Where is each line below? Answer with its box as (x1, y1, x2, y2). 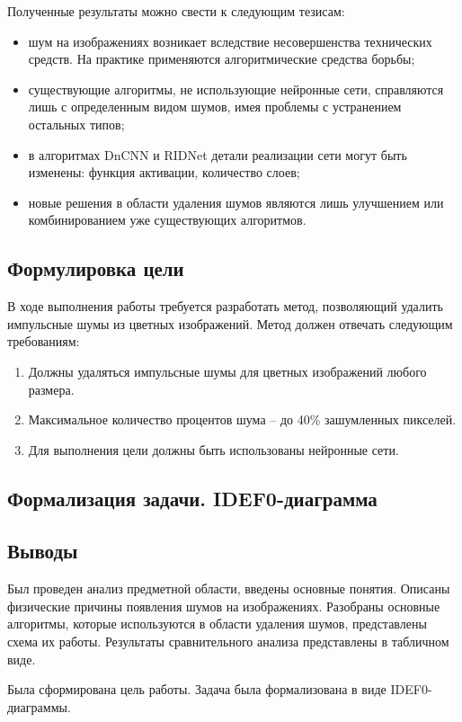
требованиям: (7, 332, 80, 351)
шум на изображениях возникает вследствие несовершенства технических (28, 31, 432, 50)
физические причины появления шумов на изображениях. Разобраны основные (7, 596, 440, 615)
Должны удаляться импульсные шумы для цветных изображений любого (28, 361, 427, 380)
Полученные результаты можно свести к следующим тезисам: (7, 2, 345, 20)
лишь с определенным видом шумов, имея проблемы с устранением (28, 97, 402, 116)
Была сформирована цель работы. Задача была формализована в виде (7, 680, 386, 699)
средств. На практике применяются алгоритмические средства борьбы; (28, 49, 415, 68)
